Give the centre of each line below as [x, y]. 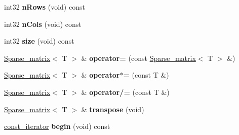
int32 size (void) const [39, 41]
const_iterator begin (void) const [57, 126]
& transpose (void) [113, 109]
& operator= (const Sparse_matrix [138, 58]
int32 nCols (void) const [43, 24]
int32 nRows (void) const [45, 7]
